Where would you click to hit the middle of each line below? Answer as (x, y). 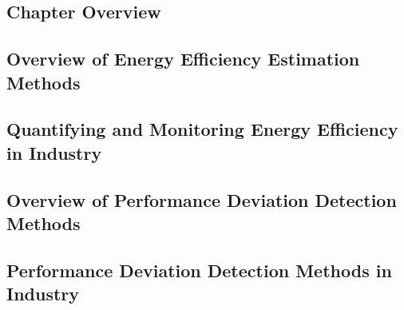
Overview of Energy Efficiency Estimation (183, 59)
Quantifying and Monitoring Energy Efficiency (202, 129)
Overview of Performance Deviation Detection (202, 199)
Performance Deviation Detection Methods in (199, 270)
